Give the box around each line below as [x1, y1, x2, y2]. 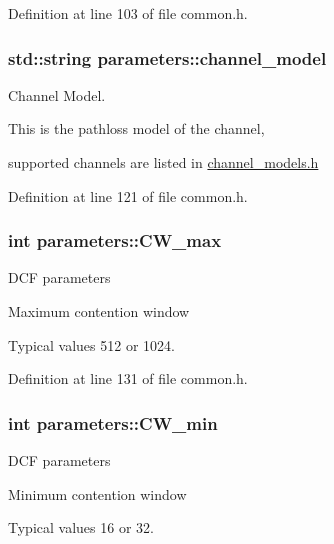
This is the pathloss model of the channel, [8, 118, 265, 139]
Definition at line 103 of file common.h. [8, 3, 248, 23]
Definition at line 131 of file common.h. [8, 368, 248, 389]
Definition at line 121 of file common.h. [8, 185, 248, 206]
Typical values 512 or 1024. [8, 334, 175, 355]
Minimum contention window [8, 483, 187, 504]
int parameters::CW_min [8, 410, 218, 435]
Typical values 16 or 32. [8, 517, 154, 538]
